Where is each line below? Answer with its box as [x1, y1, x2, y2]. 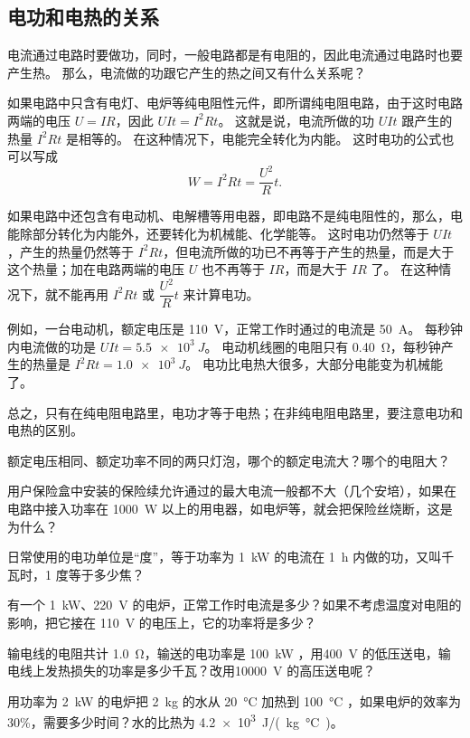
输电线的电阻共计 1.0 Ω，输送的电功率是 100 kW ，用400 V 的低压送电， [7, 643, 438, 662]
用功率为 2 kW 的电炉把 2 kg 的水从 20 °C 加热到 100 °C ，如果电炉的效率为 [7, 691, 462, 710]
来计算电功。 [183, 284, 259, 303]
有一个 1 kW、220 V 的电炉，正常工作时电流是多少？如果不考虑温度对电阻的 [7, 595, 462, 614]
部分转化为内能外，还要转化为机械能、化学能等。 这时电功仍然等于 [32, 223, 429, 242]
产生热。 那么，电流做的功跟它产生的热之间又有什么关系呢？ [7, 62, 366, 81]
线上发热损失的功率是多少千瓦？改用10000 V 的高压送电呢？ [19, 661, 376, 680]
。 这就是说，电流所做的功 [218, 110, 375, 129]
